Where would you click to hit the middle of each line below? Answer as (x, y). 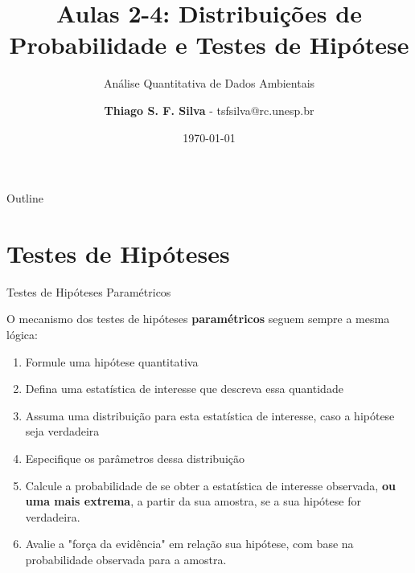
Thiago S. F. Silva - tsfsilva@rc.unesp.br (209, 110)
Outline (25, 198)
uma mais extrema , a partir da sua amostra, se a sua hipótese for (193, 501)
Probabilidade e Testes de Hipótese (209, 45)
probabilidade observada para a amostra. (126, 559)
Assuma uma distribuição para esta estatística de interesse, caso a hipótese (210, 415)
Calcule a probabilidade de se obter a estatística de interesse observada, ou (210, 485)
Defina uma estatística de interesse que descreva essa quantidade (184, 389)
